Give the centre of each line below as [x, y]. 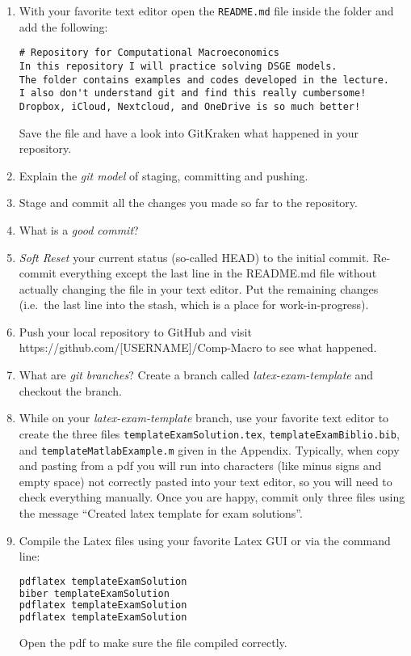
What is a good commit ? [79, 229]
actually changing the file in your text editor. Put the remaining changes [199, 288]
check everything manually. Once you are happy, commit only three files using [212, 497]
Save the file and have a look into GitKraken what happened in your [189, 132]
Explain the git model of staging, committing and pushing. [164, 175]
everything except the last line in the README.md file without [218, 273]
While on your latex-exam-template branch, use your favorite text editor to [204, 418]
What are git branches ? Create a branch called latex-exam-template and [196, 375]
